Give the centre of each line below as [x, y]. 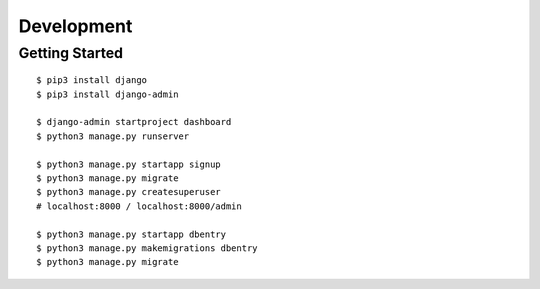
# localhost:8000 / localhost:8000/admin [139, 206]
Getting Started [71, 53]
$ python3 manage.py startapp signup [129, 164]
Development [75, 26]
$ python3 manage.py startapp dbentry [131, 234]
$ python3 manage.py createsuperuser [129, 192]
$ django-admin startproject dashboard [134, 122]
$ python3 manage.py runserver [113, 136]
